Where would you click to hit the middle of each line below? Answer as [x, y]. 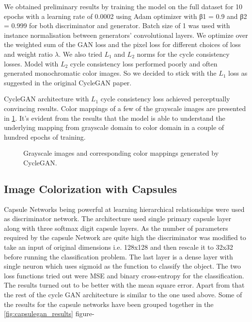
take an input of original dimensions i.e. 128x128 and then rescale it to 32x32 [118, 247]
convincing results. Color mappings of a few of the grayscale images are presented [125, 108]
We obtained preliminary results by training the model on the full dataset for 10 [123, 6]
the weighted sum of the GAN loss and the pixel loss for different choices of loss [122, 44]
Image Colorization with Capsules [91, 188]
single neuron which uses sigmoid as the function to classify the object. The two [122, 266]
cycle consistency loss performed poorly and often [144, 63]
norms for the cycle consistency [183, 54]
